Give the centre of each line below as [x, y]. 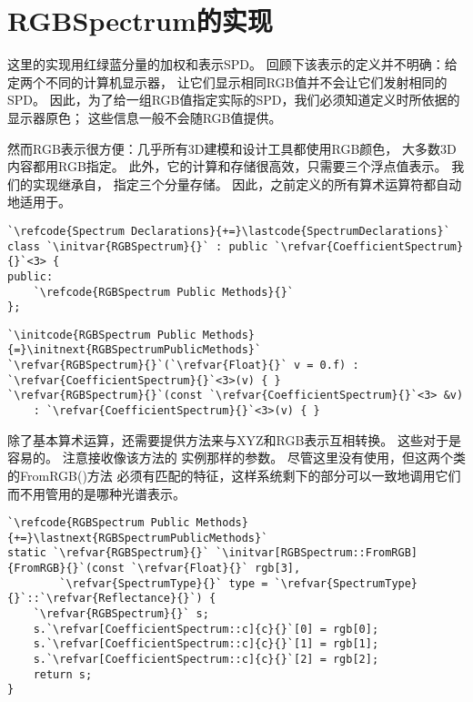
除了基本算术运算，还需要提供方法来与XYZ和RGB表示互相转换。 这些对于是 [235, 439]
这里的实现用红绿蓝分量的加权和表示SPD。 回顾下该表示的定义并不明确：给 [232, 64]
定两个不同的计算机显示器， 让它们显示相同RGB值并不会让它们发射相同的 [227, 81]
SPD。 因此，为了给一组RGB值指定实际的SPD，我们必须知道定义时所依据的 [234, 100]
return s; [63, 674]
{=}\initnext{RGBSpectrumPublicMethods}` [135, 350]
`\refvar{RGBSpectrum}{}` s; [121, 614]
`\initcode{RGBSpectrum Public [102, 335]
